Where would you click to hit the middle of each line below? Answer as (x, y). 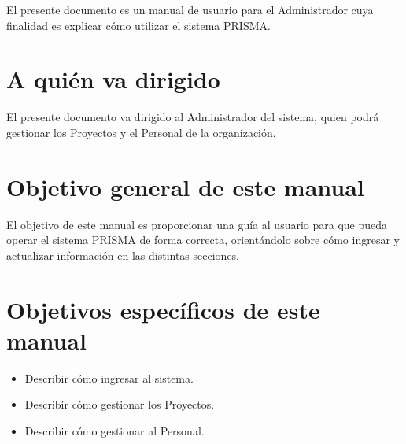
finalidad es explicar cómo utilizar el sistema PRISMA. (138, 25)
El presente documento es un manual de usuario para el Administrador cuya (190, 9)
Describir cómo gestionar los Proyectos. (120, 404)
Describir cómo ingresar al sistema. (109, 377)
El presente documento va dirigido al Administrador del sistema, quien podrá (193, 117)
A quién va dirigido (113, 79)
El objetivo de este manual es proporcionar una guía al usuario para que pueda (197, 224)
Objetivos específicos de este (163, 309)
